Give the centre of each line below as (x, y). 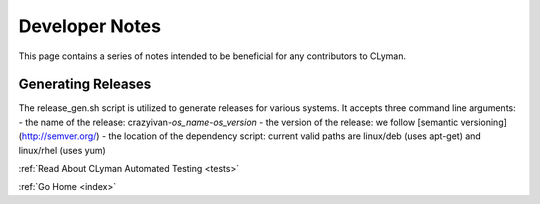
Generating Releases (85, 84)
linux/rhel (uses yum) (62, 150)
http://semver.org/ (59, 136)
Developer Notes (90, 26)
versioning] (483, 122)
